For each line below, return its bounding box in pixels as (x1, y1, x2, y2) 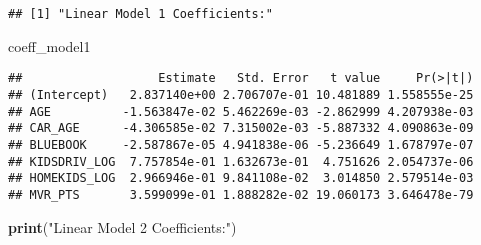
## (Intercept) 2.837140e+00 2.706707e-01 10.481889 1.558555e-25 (8, 87, 474, 102)
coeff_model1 (8, 35, 91, 56)
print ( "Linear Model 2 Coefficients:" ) (8, 216, 237, 237)
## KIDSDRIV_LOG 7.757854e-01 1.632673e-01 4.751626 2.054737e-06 (8, 154, 474, 169)
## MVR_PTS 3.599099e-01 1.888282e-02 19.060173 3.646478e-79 (8, 187, 474, 202)
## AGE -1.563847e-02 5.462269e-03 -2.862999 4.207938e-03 (8, 104, 474, 119)
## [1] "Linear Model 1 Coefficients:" (8, 7, 273, 21)
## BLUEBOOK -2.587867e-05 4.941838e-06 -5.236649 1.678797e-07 (8, 137, 474, 152)
